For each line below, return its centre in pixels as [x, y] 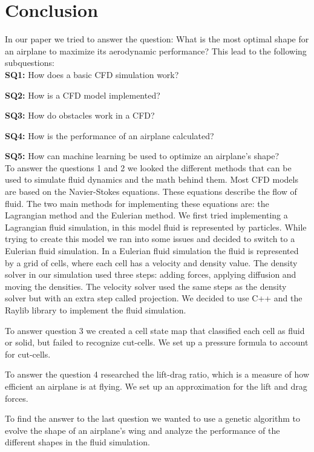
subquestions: [30, 63]
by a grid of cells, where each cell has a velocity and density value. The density [151, 262]
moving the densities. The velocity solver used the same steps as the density [146, 286]
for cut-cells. [28, 354]
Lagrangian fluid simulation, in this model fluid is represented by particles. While [156, 227]
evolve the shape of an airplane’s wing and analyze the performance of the [142, 430]
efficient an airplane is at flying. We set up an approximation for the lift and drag [156, 386]
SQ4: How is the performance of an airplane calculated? [110, 135]
